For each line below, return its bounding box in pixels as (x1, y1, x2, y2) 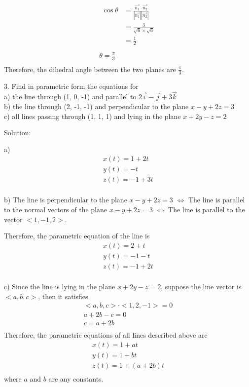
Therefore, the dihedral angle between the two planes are (4, 64, 176, 74)
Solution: (4, 127, 31, 138)
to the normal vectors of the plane (4, 204, 107, 215)
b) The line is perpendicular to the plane (4, 194, 127, 205)
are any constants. (48, 373, 104, 384)
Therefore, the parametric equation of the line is (4, 231, 150, 241)
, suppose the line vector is (161, 281, 242, 291)
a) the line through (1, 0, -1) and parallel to (4, 91, 137, 102)
